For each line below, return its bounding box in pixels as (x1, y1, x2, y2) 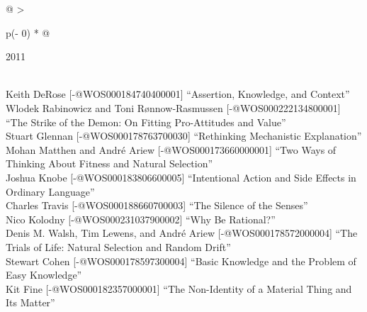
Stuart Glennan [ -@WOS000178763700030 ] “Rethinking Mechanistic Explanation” (6, 128, 362, 143)
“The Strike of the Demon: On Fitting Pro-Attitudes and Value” (6, 114, 286, 129)
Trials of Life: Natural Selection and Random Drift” (6, 239, 231, 254)
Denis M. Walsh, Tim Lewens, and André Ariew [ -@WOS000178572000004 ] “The (6, 225, 358, 240)
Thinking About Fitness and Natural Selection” (6, 156, 213, 171)
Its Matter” (6, 295, 55, 310)
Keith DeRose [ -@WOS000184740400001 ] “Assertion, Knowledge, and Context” (6, 87, 350, 101)
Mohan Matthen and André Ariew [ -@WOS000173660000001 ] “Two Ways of (6, 142, 337, 157)
